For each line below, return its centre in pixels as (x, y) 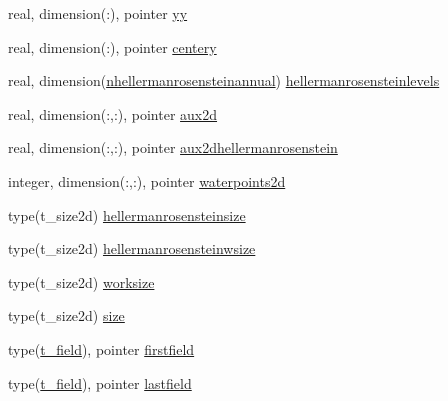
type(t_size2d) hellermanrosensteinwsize (132, 248)
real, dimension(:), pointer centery (112, 46)
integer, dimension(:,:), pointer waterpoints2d (147, 180)
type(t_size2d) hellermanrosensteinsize (127, 214)
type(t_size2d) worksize (81, 281)
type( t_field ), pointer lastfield (100, 382)
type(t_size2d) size (66, 315)
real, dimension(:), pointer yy (98, 13)
